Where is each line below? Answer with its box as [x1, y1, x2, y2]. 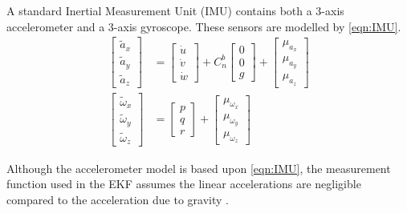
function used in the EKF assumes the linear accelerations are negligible [6, 175, 361, 192]
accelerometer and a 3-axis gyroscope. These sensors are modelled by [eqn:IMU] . [6, 18, 401, 34]
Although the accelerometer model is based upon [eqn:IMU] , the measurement [6, 159, 391, 176]
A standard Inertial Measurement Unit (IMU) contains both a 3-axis [6, 2, 344, 18]
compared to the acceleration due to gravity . [6, 191, 230, 207]
